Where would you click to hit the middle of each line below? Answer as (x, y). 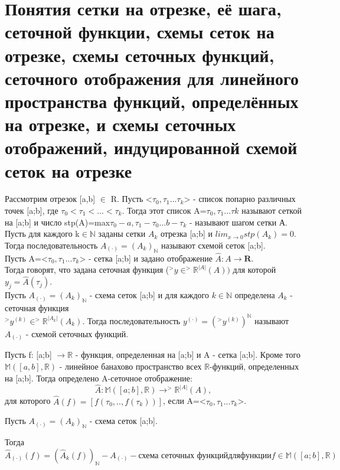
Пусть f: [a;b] (28, 355)
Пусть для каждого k (42, 234)
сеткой (290, 212)
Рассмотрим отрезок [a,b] (50, 199)
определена (255, 295)
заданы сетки (122, 234)
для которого (28, 401)
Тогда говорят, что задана (50, 270)
